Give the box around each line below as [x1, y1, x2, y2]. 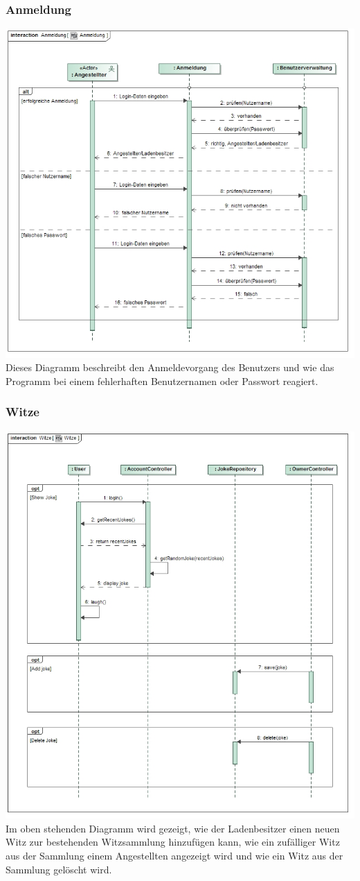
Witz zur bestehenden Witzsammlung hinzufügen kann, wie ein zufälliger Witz [6, 835, 340, 849]
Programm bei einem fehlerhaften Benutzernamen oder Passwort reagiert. [6, 373, 318, 388]
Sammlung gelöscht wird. [6, 862, 112, 876]
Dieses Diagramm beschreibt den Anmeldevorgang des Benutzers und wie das [6, 360, 334, 375]
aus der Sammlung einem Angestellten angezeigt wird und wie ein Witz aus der [6, 848, 343, 862]
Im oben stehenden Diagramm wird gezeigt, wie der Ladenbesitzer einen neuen [6, 821, 340, 835]
